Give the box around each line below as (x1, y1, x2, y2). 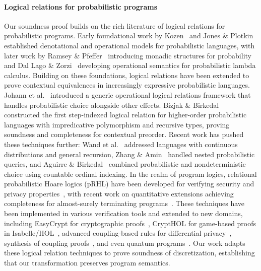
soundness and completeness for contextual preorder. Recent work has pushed (4, 129, 244, 140)
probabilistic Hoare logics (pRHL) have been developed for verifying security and (4, 178, 254, 189)
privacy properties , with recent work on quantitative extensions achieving (4, 188, 234, 198)
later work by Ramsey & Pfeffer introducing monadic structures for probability (4, 50, 251, 60)
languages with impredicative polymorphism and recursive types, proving (4, 119, 230, 129)
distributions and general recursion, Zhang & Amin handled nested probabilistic (4, 149, 255, 159)
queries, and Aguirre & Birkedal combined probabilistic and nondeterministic (4, 159, 246, 169)
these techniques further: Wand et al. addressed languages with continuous (4, 139, 238, 149)
